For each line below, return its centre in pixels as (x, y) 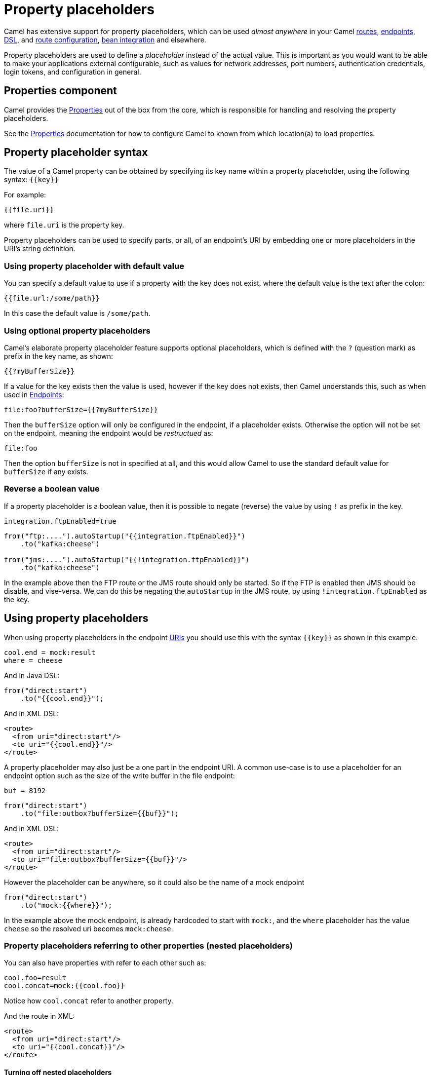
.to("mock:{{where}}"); (66, 905)
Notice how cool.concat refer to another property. (89, 1001)
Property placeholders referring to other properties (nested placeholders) (149, 945)
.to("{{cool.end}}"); (62, 698)
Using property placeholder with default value (94, 266)
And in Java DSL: (32, 675)
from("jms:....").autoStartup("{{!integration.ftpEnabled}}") (127, 559)
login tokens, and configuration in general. (73, 72)
